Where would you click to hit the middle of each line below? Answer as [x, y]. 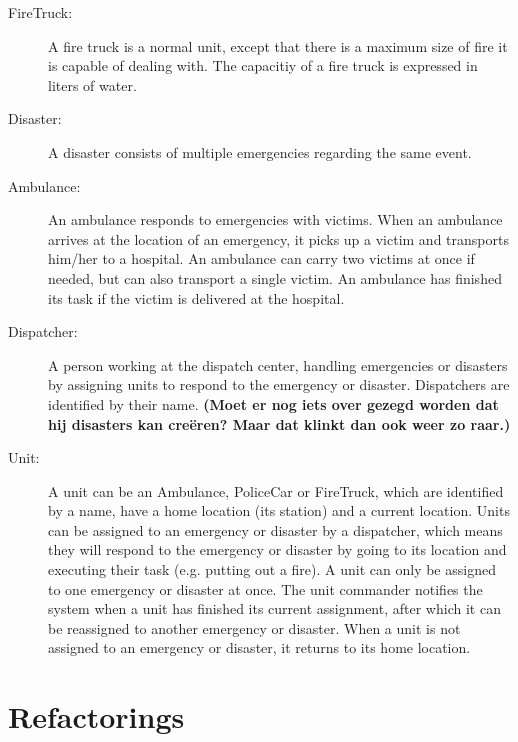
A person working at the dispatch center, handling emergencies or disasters [278, 364]
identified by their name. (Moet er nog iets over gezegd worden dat [273, 403]
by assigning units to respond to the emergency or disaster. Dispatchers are [279, 384]
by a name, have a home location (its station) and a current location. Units [279, 510]
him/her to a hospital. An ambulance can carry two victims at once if [261, 258]
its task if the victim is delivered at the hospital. [196, 297]
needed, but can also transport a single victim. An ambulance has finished [275, 277]
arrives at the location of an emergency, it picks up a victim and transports [278, 238]
